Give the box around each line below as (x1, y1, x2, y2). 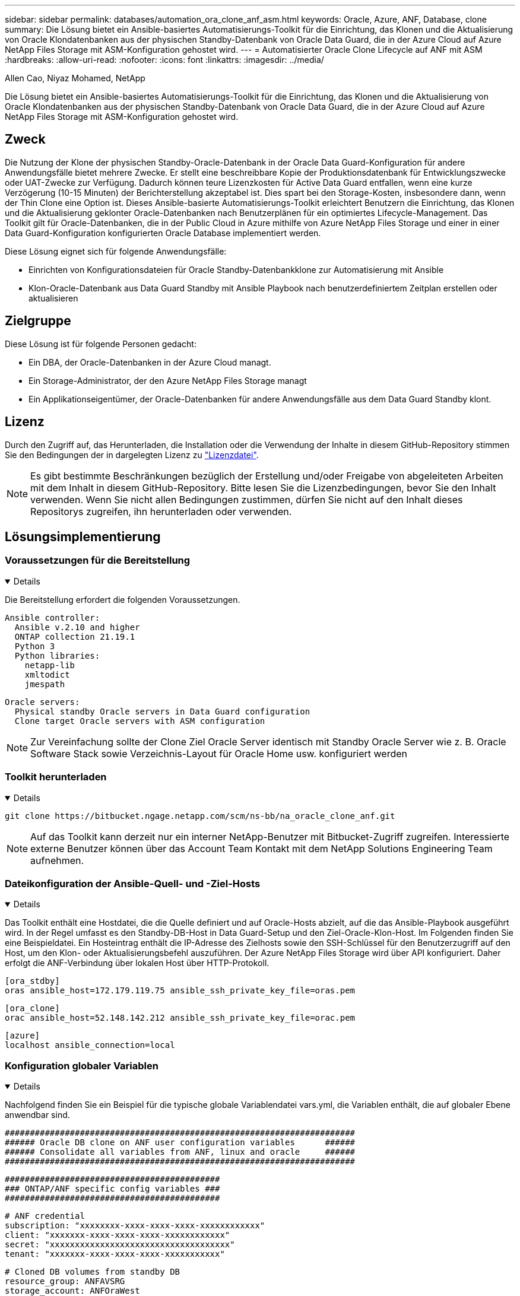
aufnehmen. (30, 854, 84, 866)
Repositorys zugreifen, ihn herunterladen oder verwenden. (30, 505, 292, 517)
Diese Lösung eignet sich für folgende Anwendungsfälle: (5, 246, 227, 256)
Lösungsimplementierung (5, 529, 161, 544)
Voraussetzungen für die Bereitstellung (5, 554, 191, 567)
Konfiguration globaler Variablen (5, 1059, 158, 1072)
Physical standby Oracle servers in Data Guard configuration (14, 706, 310, 716)
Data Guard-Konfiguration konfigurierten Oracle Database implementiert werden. (5, 227, 321, 238)
